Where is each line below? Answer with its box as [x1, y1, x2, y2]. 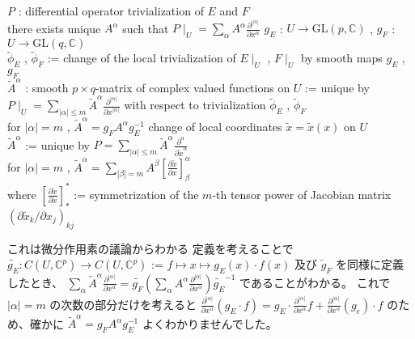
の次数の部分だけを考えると [49, 295, 197, 312]
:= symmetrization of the [74, 185, 199, 202]
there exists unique [7, 19, 101, 36]
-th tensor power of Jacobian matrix [212, 185, 392, 202]
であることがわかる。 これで [239, 273, 391, 290]
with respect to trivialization [124, 96, 266, 113]
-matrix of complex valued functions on [95, 78, 290, 95]
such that [122, 19, 169, 36]
